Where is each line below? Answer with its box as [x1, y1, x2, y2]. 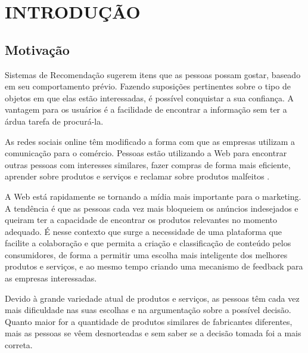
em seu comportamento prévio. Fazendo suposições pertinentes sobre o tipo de [5, 80, 291, 92]
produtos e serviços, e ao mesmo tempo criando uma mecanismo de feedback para [5, 260, 303, 273]
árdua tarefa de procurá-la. [5, 114, 104, 127]
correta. [5, 339, 33, 351]
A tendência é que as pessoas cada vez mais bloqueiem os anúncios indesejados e [5, 202, 298, 214]
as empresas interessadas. [5, 272, 97, 284]
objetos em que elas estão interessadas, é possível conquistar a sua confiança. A [5, 91, 294, 104]
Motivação [5, 40, 70, 58]
